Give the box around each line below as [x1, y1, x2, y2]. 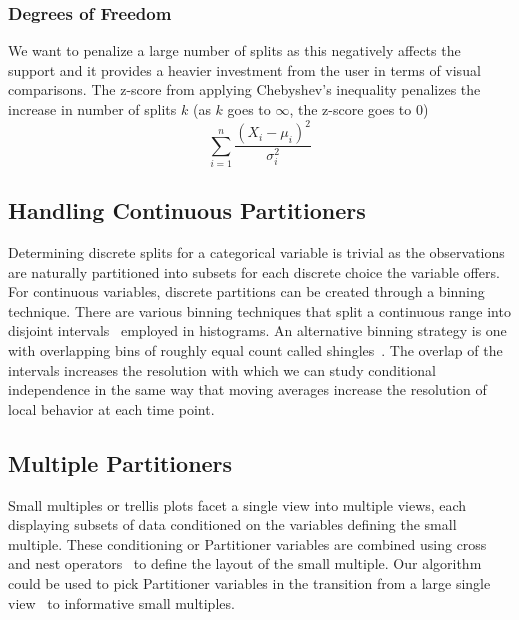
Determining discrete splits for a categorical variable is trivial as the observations [8, 242, 505, 263]
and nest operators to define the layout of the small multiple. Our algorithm [8, 553, 482, 574]
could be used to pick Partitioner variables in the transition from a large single [8, 572, 491, 593]
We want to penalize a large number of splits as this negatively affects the [8, 40, 461, 61]
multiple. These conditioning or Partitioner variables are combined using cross [8, 533, 487, 554]
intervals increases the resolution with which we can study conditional [8, 359, 436, 380]
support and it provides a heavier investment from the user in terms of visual [8, 59, 481, 80]
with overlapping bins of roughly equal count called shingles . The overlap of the [8, 340, 503, 361]
